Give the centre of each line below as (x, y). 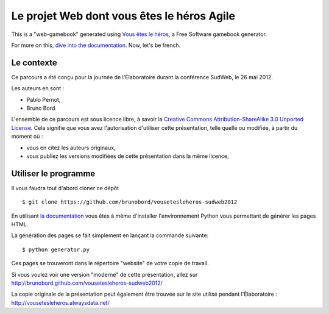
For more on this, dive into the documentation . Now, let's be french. (96, 45)
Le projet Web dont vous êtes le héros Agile (123, 16)
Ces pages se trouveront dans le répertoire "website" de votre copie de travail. (110, 263)
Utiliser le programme (53, 173)
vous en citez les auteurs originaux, (71, 148)
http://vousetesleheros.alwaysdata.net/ (60, 302)
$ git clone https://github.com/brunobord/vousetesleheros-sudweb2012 (130, 202)
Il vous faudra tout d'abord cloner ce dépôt (65, 188)
